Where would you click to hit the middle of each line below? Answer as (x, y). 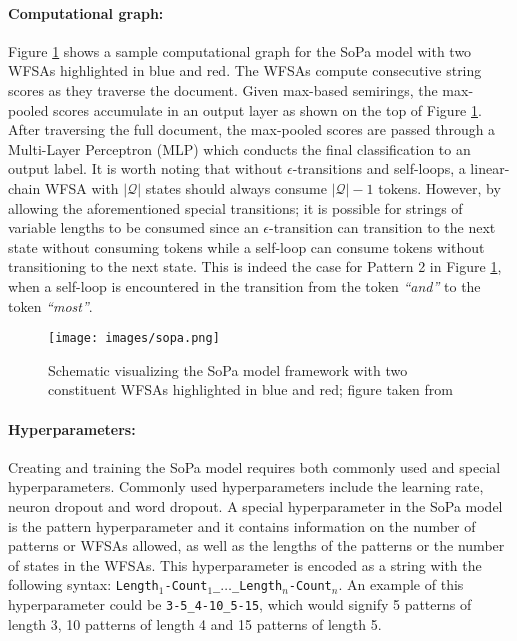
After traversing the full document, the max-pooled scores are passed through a (252, 129)
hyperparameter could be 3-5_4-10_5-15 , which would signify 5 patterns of (240, 603)
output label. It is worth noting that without (145, 168)
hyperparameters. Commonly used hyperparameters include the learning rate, (246, 486)
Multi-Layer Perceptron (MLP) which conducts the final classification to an (239, 148)
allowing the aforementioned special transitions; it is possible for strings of (235, 207)
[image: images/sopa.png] (134, 338)
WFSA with (81, 187)
